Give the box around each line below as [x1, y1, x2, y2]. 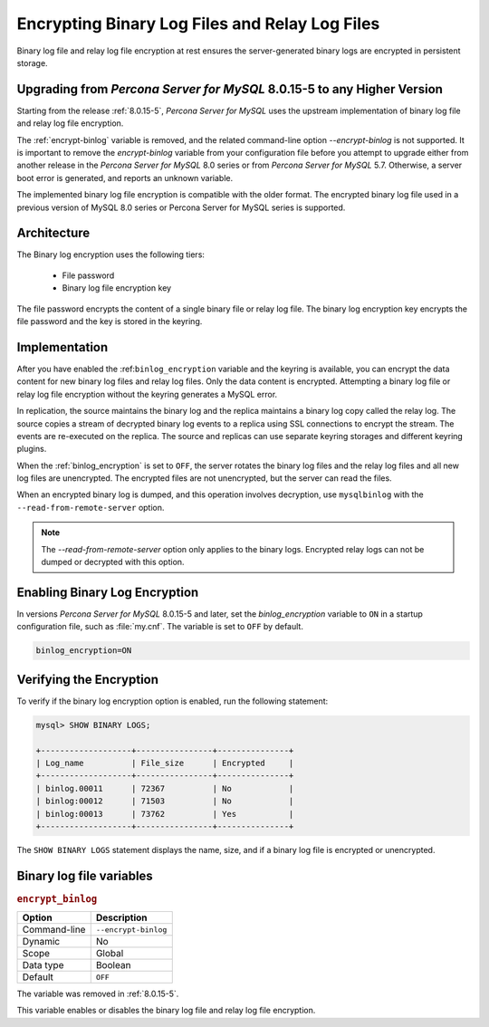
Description [95, 911, 149, 924]
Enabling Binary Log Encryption [16, 584, 199, 600]
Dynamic [22, 936, 61, 948]
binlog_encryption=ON [35, 646, 132, 656]
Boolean [95, 959, 131, 972]
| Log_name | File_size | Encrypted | [35, 757, 294, 768]
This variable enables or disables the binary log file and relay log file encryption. [16, 1005, 316, 1016]
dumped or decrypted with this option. [41, 557, 185, 568]
